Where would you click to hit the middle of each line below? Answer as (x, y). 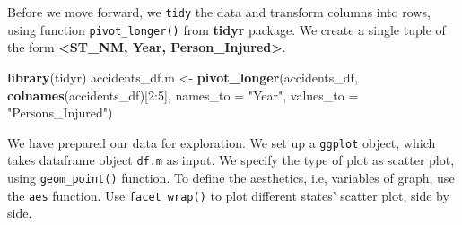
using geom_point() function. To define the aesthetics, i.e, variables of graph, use (231, 177)
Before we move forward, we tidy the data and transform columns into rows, (219, 12)
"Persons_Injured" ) (60, 112)
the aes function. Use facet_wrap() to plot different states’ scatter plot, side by (228, 195)
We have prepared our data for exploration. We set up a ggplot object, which (222, 142)
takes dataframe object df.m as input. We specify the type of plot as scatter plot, (231, 160)
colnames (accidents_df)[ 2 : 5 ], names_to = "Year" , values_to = (183, 95)
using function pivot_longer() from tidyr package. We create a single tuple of (227, 29)
